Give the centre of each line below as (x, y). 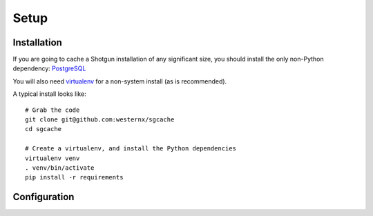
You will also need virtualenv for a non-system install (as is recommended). (120, 81)
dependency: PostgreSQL (49, 68)
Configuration (44, 197)
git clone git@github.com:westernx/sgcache (100, 120)
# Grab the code (52, 110)
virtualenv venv (52, 158)
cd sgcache (44, 129)
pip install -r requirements (74, 177)
